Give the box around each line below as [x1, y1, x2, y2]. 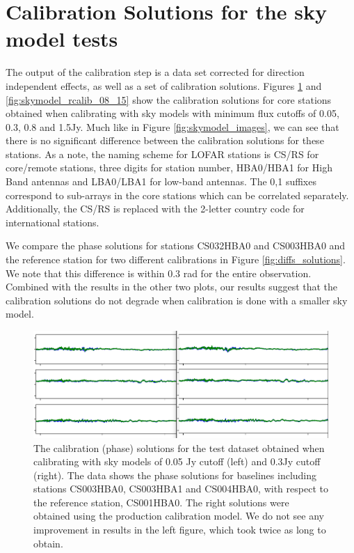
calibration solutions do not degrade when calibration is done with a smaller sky [6, 293, 348, 307]
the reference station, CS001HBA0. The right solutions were [33, 494, 289, 509]
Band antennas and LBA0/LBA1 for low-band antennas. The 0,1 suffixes [6, 174, 316, 189]
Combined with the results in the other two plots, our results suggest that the [6, 279, 338, 294]
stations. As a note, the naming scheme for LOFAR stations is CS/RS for [6, 146, 319, 161]
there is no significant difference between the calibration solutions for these [6, 133, 324, 148]
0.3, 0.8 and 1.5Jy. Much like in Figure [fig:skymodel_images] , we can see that [6, 119, 339, 134]
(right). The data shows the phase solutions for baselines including [33, 467, 317, 482]
